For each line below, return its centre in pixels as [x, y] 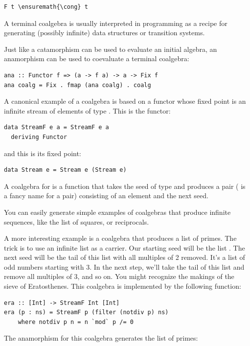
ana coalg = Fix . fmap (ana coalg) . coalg [78, 85]
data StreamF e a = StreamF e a [57, 127]
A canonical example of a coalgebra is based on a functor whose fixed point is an [125, 101]
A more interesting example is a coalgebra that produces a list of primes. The [120, 238]
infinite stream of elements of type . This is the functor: [87, 110]
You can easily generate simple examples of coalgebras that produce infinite [117, 212]
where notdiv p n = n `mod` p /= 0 [76, 322]
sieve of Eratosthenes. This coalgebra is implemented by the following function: [123, 286]
